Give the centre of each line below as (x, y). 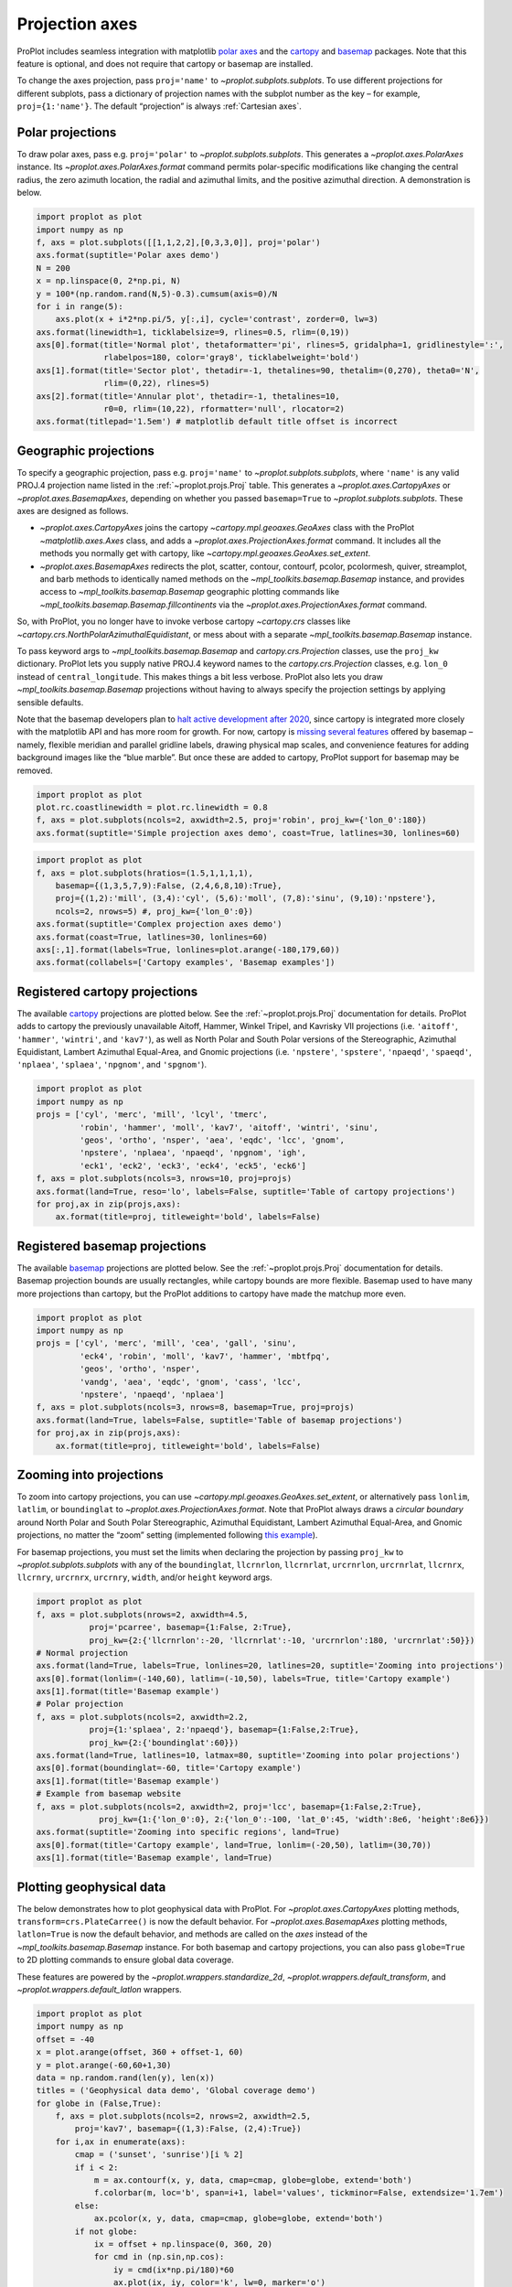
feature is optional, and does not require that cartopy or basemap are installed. (165, 63)
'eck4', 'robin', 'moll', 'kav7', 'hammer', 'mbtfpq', (205, 1356)
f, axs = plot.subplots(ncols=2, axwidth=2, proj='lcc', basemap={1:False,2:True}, (229, 1806)
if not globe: (106, 2231)
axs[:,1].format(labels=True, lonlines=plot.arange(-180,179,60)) (188, 950)
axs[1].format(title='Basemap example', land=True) (155, 1858)
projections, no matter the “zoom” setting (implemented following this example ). (167, 1535)
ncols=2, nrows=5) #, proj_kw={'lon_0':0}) (154, 911)
